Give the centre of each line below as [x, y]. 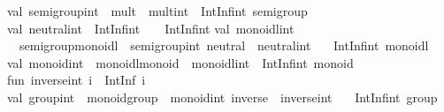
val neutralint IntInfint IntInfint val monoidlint [151, 28]
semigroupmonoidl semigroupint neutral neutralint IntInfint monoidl [224, 45]
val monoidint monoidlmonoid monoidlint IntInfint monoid [180, 62]
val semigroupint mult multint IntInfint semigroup [157, 11]
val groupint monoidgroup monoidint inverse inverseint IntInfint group [222, 97]
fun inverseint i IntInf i [77, 80]
